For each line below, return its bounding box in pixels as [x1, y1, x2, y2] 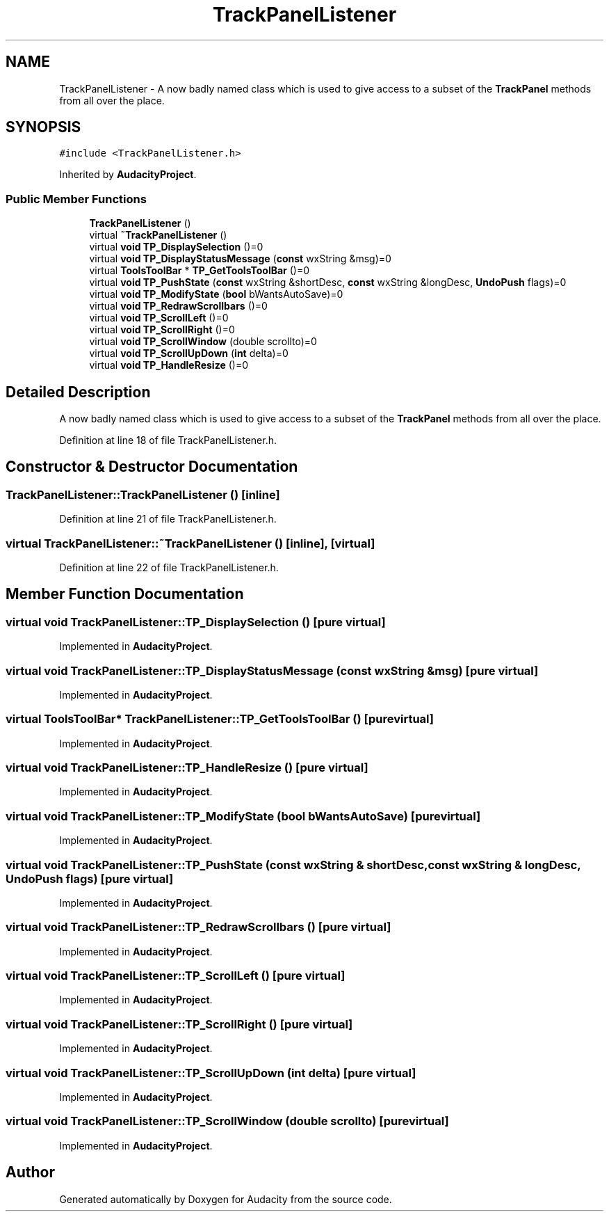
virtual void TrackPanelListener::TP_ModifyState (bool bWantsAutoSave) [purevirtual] [6, 809, 481, 823]
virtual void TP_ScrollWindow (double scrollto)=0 [89, 335, 317, 348]
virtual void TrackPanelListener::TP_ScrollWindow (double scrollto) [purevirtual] [6, 1114, 449, 1129]
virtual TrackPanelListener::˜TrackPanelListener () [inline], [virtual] [6, 536, 375, 550]
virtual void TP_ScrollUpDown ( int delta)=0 [89, 347, 289, 360]
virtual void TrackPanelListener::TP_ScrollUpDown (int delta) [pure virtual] [6, 1065, 416, 1080]
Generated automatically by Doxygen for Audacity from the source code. [59, 1193, 392, 1205]
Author [6, 1163, 55, 1182]
